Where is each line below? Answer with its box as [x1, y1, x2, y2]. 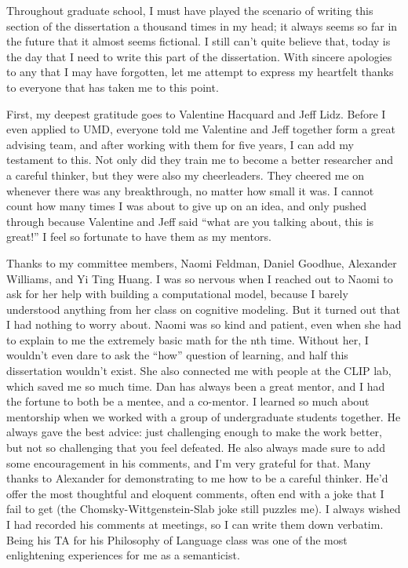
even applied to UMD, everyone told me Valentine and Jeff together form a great [6, 121, 395, 137]
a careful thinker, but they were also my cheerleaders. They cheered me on [6, 166, 365, 183]
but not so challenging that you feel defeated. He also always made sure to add [6, 439, 385, 456]
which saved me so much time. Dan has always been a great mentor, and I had [6, 377, 385, 394]
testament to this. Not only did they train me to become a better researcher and [6, 151, 394, 168]
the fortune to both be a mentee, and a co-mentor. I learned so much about [6, 393, 370, 410]
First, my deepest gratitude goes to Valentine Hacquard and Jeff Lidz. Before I [6, 105, 386, 122]
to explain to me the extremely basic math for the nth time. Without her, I [6, 331, 369, 348]
